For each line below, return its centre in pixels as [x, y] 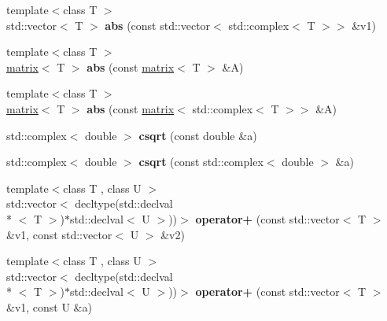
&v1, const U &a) [49, 306]
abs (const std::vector [158, 25]
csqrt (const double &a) [198, 135]
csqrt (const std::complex [201, 162]
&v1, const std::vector [59, 234]
